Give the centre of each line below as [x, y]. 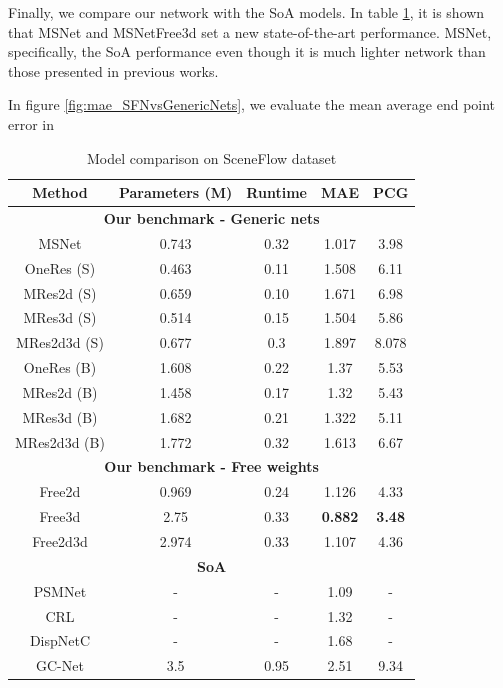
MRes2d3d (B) [60, 441]
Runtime [276, 192]
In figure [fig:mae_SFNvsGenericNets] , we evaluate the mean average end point [252, 104]
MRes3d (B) [60, 416]
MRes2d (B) [60, 391]
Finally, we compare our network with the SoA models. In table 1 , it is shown [246, 12]
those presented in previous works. [113, 70]
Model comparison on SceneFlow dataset [212, 157]
